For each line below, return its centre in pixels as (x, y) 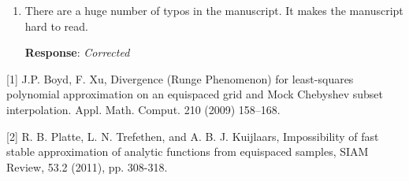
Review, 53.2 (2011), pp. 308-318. (87, 166)
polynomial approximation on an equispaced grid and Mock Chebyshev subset (195, 94)
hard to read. (57, 26)
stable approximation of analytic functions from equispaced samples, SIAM (188, 151)
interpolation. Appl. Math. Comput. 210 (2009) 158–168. (143, 109)
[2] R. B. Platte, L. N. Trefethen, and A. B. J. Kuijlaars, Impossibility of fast (193, 136)
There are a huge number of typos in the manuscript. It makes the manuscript (214, 10)
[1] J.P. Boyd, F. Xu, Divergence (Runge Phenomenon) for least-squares (180, 78)
